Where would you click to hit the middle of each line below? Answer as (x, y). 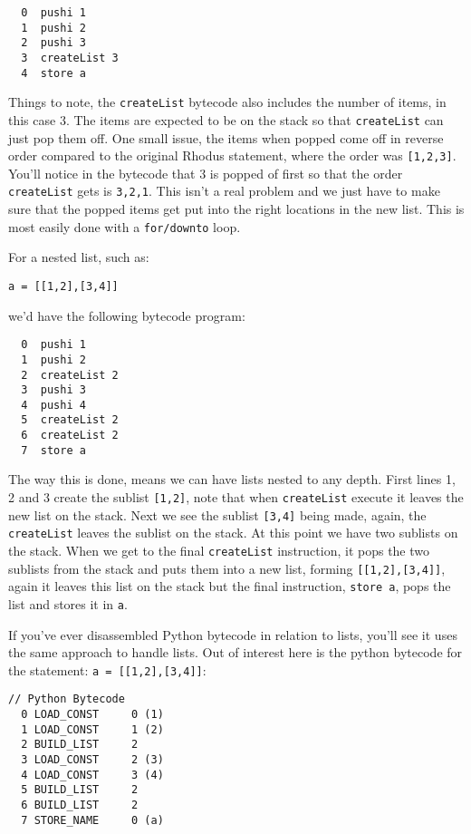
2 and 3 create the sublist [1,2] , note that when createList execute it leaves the (236, 497)
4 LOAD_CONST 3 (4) (92, 775)
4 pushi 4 (53, 405)
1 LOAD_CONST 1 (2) (92, 729)
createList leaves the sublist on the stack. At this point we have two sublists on (233, 533)
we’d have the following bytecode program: (127, 315)
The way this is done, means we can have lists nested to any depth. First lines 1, (232, 479)
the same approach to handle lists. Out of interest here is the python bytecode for (235, 652)
